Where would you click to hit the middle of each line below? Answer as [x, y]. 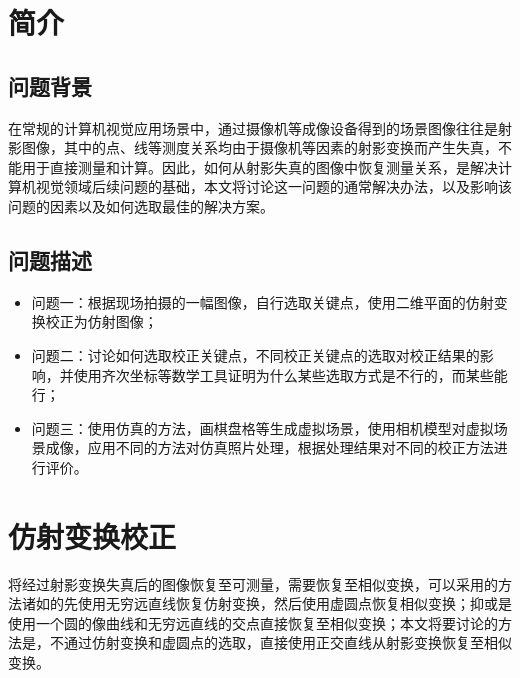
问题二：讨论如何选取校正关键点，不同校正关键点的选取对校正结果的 [255, 354]
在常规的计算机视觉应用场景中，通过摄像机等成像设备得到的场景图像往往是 [253, 127]
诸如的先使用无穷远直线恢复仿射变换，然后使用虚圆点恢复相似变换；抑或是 [266, 603]
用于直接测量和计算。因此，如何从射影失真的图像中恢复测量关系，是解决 [259, 166]
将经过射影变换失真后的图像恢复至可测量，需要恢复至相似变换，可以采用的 [253, 583]
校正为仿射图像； [101, 321]
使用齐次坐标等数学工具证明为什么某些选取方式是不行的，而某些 [283, 374]
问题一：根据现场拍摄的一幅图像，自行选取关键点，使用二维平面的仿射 [262, 301]
